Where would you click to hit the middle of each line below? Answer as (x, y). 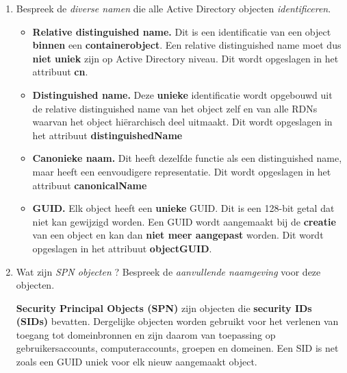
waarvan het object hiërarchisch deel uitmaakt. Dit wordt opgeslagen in (182, 122)
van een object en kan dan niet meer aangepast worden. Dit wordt (178, 235)
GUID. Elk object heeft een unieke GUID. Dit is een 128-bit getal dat (183, 208)
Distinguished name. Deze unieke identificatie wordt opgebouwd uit (182, 94)
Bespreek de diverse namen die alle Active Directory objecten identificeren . (173, 8)
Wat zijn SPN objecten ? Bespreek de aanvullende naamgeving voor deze (168, 271)
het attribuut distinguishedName (107, 135)
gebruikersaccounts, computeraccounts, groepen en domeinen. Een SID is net (177, 348)
